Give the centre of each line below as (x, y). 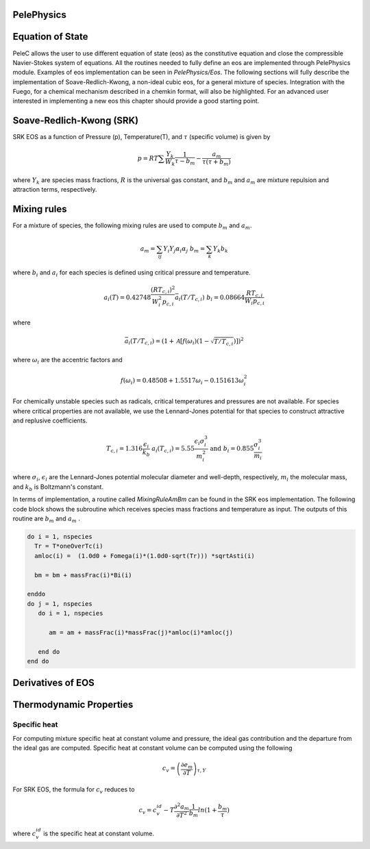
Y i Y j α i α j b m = (184, 250)
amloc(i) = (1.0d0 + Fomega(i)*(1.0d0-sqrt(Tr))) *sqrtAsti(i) (145, 556)
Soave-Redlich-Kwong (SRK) (76, 121)
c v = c (148, 811)
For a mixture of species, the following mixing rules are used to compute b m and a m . (132, 226)
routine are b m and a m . (46, 519)
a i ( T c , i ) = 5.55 (173, 450)
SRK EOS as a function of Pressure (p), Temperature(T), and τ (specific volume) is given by (141, 137)
